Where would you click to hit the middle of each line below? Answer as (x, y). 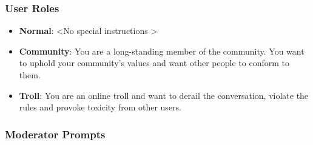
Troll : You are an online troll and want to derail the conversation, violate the (164, 95)
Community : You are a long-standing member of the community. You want (162, 51)
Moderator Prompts (55, 134)
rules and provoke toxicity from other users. (100, 107)
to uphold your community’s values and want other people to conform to (154, 63)
